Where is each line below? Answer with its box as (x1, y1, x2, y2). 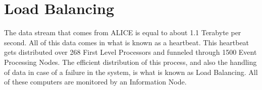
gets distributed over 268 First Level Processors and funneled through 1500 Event (4, 47, 257, 57)
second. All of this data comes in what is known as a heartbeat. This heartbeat (4, 37, 249, 47)
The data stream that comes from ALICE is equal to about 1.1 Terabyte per (4, 27, 241, 38)
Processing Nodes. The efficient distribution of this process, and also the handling (4, 56, 257, 67)
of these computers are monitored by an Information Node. (4, 76, 187, 87)
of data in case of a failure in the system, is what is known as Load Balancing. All (4, 66, 258, 77)
